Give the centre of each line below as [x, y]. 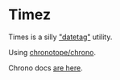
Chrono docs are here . [46, 68]
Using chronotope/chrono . [52, 52]
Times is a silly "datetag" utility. [60, 37]
